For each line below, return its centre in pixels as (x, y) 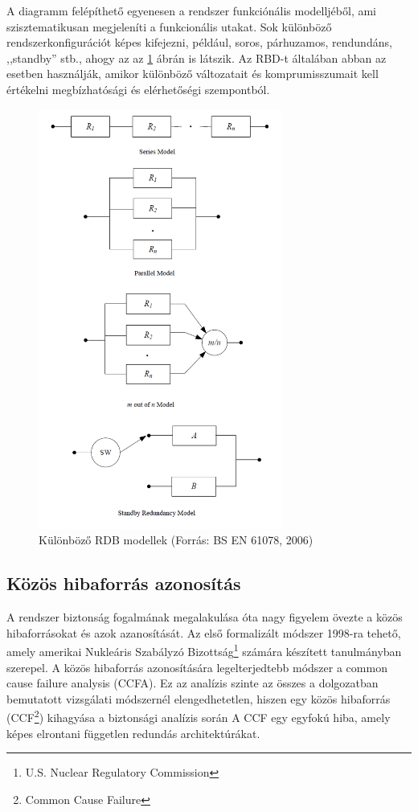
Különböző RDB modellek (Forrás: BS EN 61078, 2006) (176, 540)
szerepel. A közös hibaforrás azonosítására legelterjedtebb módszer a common (197, 667)
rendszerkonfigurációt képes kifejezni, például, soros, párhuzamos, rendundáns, (199, 42)
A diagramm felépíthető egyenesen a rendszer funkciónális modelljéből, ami (192, 10)
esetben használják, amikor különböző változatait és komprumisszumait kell (193, 74)
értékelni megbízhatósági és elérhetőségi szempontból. (138, 89)
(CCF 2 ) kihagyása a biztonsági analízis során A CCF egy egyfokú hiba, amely (199, 716)
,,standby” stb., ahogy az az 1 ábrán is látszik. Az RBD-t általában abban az (197, 57)
